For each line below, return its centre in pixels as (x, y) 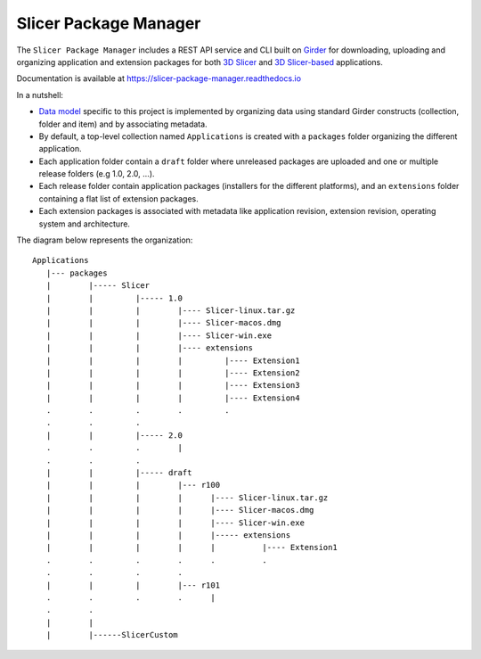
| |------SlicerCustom (112, 635)
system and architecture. (85, 224)
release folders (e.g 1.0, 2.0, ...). (97, 174)
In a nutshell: (40, 95)
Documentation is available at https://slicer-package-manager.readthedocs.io (159, 78)
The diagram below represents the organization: (105, 240)
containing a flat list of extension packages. (119, 198)
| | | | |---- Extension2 (173, 373)
